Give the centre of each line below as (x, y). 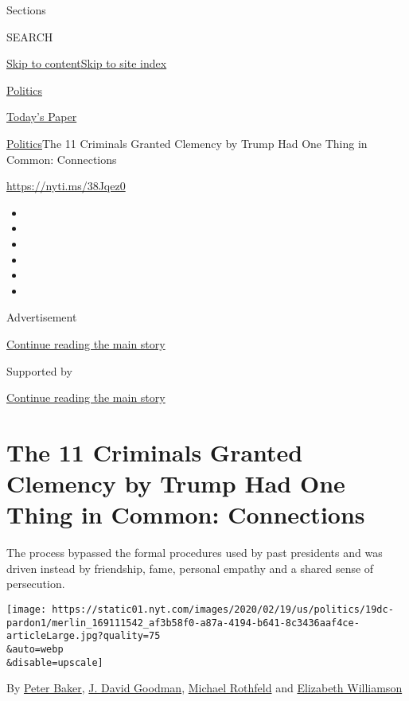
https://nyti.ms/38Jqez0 (66, 186)
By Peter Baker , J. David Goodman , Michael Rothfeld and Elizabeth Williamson (204, 688)
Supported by (39, 370)
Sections (26, 10)
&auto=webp (35, 649)
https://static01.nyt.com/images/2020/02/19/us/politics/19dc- (223, 609)
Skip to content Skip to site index (87, 63)
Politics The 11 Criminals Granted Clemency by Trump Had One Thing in (187, 143)
